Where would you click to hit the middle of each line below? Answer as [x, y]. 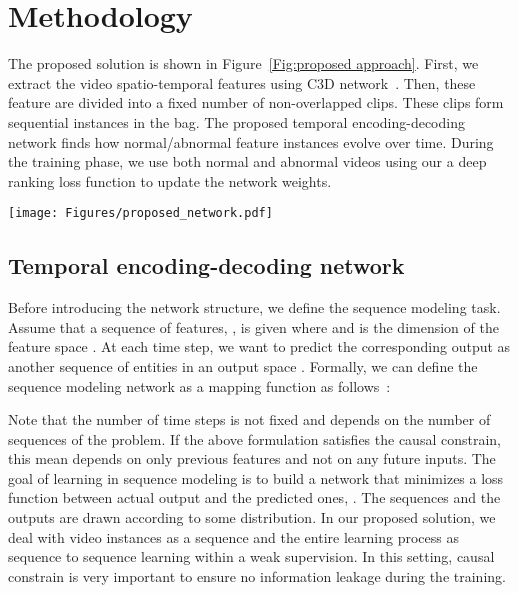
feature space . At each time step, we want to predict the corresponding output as [259, 346]
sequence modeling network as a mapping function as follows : [199, 385]
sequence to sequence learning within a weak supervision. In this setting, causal [251, 556]
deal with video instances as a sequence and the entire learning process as [233, 536]
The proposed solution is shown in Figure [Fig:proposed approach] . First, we [243, 63]
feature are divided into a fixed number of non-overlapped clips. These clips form [256, 102]
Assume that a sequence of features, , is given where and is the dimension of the [253, 326]
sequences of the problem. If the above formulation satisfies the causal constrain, [254, 438]
